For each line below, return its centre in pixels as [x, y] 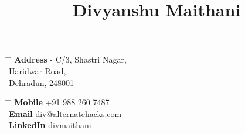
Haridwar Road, [38, 71]
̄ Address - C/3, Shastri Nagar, [68, 59]
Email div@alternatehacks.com [65, 113]
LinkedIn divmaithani [50, 125]
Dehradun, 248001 [42, 82]
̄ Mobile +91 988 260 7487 [59, 102]
